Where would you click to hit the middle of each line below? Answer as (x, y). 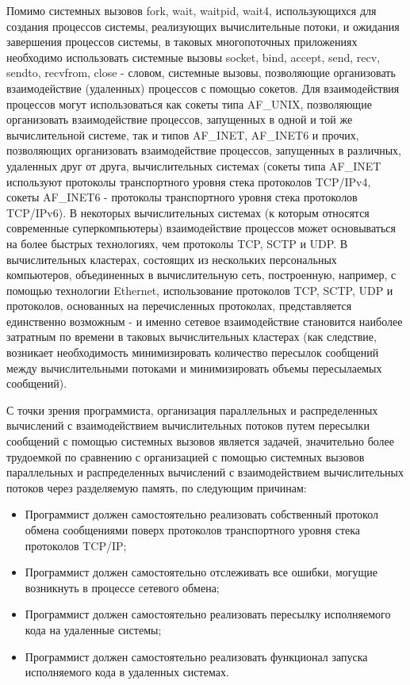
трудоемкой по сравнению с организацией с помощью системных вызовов (186, 456)
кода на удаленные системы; (93, 629)
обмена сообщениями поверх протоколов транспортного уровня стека (193, 530)
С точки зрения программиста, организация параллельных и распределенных (192, 409)
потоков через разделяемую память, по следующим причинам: (157, 487)
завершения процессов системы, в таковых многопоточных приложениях (182, 42)
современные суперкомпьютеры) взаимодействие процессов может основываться (201, 228)
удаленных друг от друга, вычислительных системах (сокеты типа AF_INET (194, 165)
